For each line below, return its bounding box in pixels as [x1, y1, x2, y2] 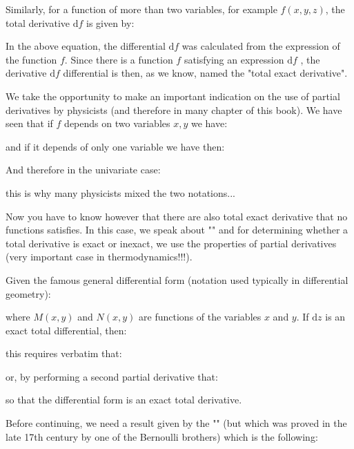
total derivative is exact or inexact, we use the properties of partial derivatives [6, 236, 337, 250]
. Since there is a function [64, 52, 173, 66]
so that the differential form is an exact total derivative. [6, 392, 242, 407]
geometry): [6, 286, 51, 300]
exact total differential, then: [6, 323, 127, 337]
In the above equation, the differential [6, 39, 166, 53]
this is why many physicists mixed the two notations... [6, 185, 235, 200]
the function [6, 52, 57, 66]
